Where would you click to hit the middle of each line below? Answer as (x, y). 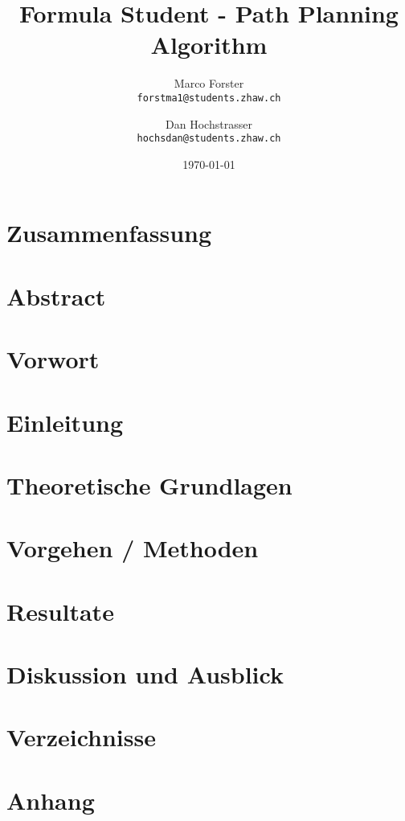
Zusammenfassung (109, 233)
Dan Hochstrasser (209, 123)
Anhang (51, 800)
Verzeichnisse (81, 737)
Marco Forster (209, 83)
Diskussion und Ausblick (145, 674)
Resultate (60, 611)
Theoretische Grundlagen (149, 484)
